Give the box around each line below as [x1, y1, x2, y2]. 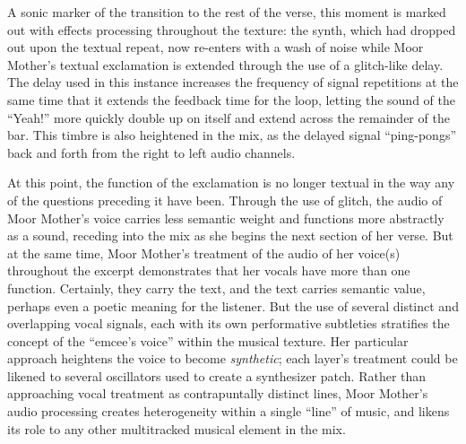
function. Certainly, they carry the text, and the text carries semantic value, [7, 278, 426, 297]
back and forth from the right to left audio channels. [7, 143, 296, 161]
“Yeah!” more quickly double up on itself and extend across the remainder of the [7, 108, 450, 126]
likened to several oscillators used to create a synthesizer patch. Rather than [7, 366, 427, 385]
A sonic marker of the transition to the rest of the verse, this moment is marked [7, 3, 446, 21]
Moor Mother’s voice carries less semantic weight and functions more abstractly [7, 208, 444, 227]
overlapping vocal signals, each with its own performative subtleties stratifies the [7, 314, 450, 333]
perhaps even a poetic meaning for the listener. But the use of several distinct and [7, 296, 459, 315]
